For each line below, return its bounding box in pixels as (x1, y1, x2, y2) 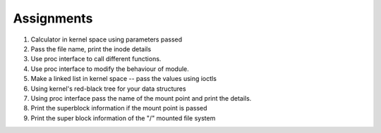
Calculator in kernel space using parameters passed (30, 35, 183, 44)
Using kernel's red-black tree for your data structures (30, 84, 186, 93)
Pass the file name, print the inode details (30, 44, 152, 53)
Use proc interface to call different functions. (30, 55, 162, 63)
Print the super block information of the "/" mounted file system (30, 113, 216, 122)
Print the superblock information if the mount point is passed (30, 104, 207, 113)
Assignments (13, 11, 93, 26)
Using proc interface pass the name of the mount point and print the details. (30, 94, 252, 102)
